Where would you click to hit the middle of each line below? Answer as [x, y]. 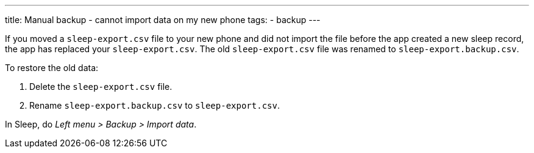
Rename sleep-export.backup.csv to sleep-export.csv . [155, 105]
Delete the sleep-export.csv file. [101, 87]
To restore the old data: [52, 68]
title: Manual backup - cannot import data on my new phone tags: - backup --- [163, 20]
